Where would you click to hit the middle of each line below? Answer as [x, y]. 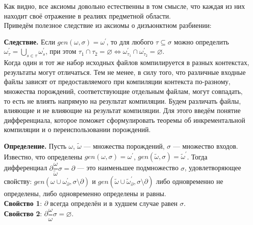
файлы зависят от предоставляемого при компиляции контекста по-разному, [117, 81]
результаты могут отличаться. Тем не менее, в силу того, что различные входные [125, 72]
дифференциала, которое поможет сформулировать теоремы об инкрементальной [125, 120]
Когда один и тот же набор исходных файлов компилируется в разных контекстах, [127, 62]
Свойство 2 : [23, 214]
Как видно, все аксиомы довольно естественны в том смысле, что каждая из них [125, 6]
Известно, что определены [43, 156]
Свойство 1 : [23, 203]
